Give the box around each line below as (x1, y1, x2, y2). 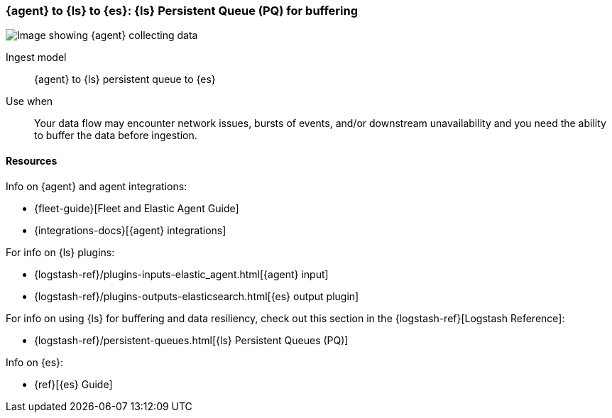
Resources (6, 154, 58, 167)
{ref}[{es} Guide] (34, 378, 113, 390)
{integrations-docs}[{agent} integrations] (34, 224, 226, 236)
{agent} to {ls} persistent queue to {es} (34, 73, 216, 86)
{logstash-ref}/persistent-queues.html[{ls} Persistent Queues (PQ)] (34, 334, 349, 346)
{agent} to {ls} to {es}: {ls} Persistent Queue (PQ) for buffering (6, 4, 359, 18)
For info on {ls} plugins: (6, 246, 115, 258)
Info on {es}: (6, 356, 64, 368)
